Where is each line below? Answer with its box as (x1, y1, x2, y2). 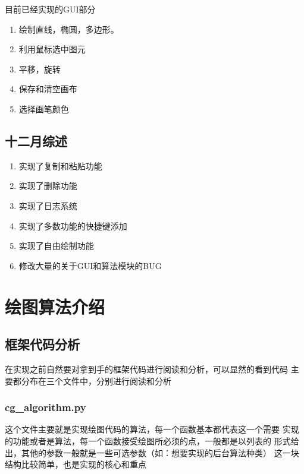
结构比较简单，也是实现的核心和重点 (5, 458, 146, 470)
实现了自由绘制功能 (18, 239, 94, 252)
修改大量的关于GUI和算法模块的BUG (18, 259, 162, 271)
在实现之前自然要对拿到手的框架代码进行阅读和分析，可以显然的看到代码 (5, 362, 288, 375)
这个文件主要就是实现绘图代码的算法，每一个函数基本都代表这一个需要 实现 (5, 423, 299, 435)
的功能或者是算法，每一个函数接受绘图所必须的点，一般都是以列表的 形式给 (5, 434, 299, 447)
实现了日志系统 (18, 199, 77, 211)
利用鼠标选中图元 (18, 43, 86, 55)
